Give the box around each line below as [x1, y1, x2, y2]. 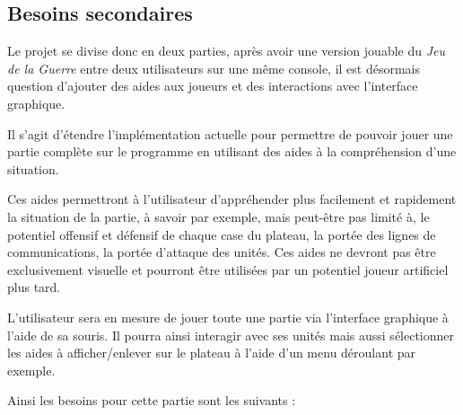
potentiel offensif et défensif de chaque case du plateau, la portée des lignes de [7, 225, 436, 243]
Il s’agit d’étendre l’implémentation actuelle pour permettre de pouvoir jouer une [7, 124, 453, 143]
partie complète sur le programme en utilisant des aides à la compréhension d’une [7, 142, 457, 161]
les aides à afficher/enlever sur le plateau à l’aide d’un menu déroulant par [7, 343, 416, 362]
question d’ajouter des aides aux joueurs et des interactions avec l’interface [7, 76, 418, 95]
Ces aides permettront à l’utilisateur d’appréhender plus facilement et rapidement [7, 190, 457, 208]
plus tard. [7, 278, 61, 296]
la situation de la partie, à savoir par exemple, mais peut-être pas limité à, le [7, 207, 430, 225]
